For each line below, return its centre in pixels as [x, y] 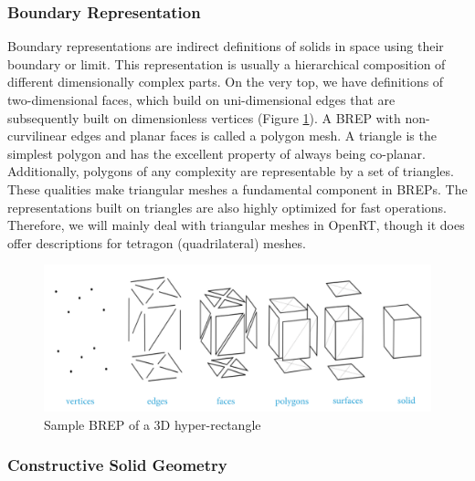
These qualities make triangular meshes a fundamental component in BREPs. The [237, 188]
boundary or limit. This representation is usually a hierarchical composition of [227, 63]
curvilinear [37, 136]
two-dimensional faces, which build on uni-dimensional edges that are [201, 99]
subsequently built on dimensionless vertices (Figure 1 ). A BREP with [204, 117]
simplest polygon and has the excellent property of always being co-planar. [216, 153]
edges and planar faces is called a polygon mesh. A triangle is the [253, 136]
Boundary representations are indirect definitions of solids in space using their [226, 46]
